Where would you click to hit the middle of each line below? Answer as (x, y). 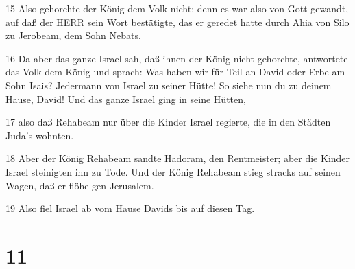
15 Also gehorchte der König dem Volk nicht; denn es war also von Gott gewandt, (177, 8)
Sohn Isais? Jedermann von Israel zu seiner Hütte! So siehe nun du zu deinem (169, 85)
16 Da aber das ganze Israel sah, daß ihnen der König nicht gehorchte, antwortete (177, 58)
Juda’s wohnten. (40, 135)
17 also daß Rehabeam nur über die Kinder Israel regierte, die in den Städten (168, 122)
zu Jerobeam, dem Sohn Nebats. (73, 35)
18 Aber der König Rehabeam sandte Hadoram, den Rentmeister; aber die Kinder (178, 158)
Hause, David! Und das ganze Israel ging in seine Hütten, (126, 98)
